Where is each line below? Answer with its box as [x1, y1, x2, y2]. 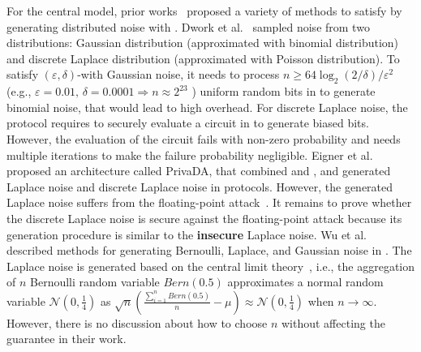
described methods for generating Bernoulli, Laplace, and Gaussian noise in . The [6, 242, 412, 259]
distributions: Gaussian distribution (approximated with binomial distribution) [6, 34, 399, 51]
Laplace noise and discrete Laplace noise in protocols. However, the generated [6, 178, 393, 195]
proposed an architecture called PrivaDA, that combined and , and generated [6, 162, 391, 179]
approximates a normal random [227, 273, 384, 290]
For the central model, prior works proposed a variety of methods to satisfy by [6, 2, 402, 19]
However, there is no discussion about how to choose [6, 314, 268, 331]
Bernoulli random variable [30, 273, 160, 290]
